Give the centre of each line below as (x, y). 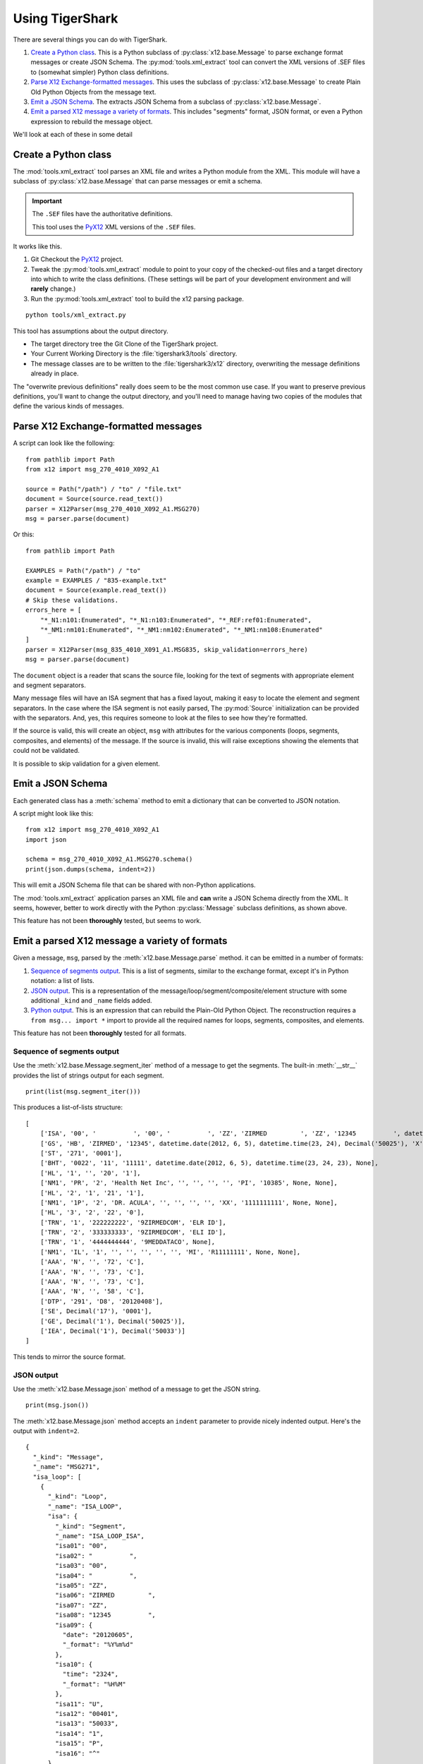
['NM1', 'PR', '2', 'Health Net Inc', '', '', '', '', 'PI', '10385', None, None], (189, 1183)
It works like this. (38, 246)
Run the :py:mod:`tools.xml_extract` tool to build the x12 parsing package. (137, 298)
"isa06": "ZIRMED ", (106, 1595)
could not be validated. (47, 751)
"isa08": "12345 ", (106, 1615)
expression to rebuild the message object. (92, 121)
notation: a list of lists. (62, 981)
